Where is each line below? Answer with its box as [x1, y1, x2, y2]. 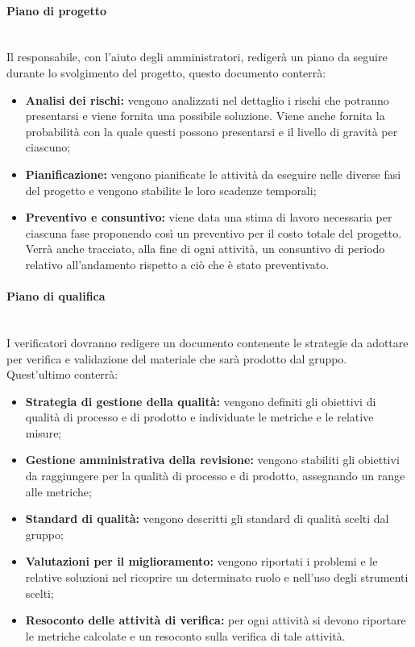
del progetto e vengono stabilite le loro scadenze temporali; [25, 181, 317, 198]
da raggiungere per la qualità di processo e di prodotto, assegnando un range [25, 467, 405, 484]
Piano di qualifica [6, 288, 106, 305]
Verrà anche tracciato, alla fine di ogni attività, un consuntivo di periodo [25, 240, 385, 257]
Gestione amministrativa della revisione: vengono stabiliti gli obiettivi [25, 451, 400, 468]
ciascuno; [25, 139, 71, 156]
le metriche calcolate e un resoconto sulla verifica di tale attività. [25, 627, 346, 644]
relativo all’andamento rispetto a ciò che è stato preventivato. [25, 255, 330, 272]
